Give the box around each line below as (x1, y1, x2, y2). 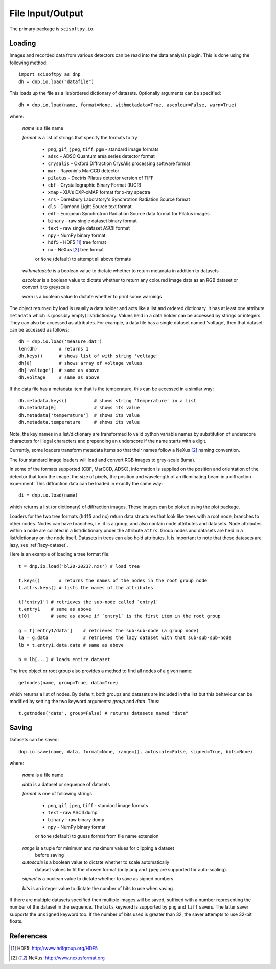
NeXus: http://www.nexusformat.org (28, 955, 105, 961)
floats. (9, 918, 23, 924)
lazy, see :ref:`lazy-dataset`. (9, 542, 68, 548)
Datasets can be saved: (9, 737, 59, 743)
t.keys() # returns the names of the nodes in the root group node (18, 578, 208, 584)
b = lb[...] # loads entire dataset (18, 656, 110, 662)
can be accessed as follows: (9, 326, 70, 333)
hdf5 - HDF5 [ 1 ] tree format (48, 239, 107, 245)
